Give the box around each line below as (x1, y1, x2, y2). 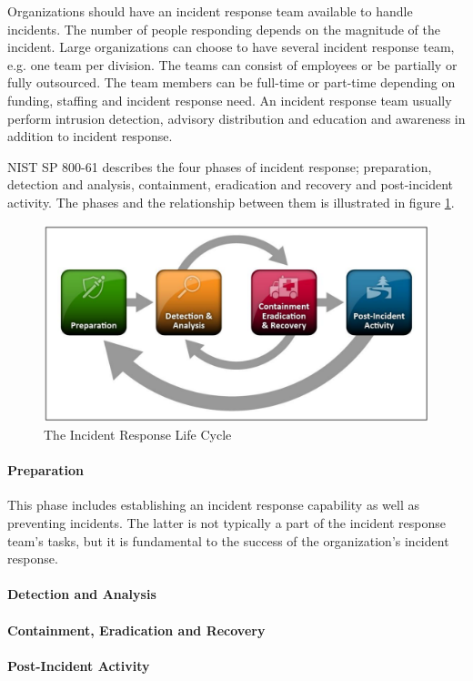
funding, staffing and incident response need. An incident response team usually (7, 90, 452, 109)
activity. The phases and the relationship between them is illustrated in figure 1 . (7, 192, 455, 211)
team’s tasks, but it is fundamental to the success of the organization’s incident (7, 531, 449, 550)
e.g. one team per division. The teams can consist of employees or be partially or (7, 55, 458, 74)
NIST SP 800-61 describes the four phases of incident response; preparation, (7, 157, 432, 176)
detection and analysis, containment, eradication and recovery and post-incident (7, 175, 453, 194)
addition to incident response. (7, 127, 173, 146)
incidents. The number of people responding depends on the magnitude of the (7, 19, 440, 38)
